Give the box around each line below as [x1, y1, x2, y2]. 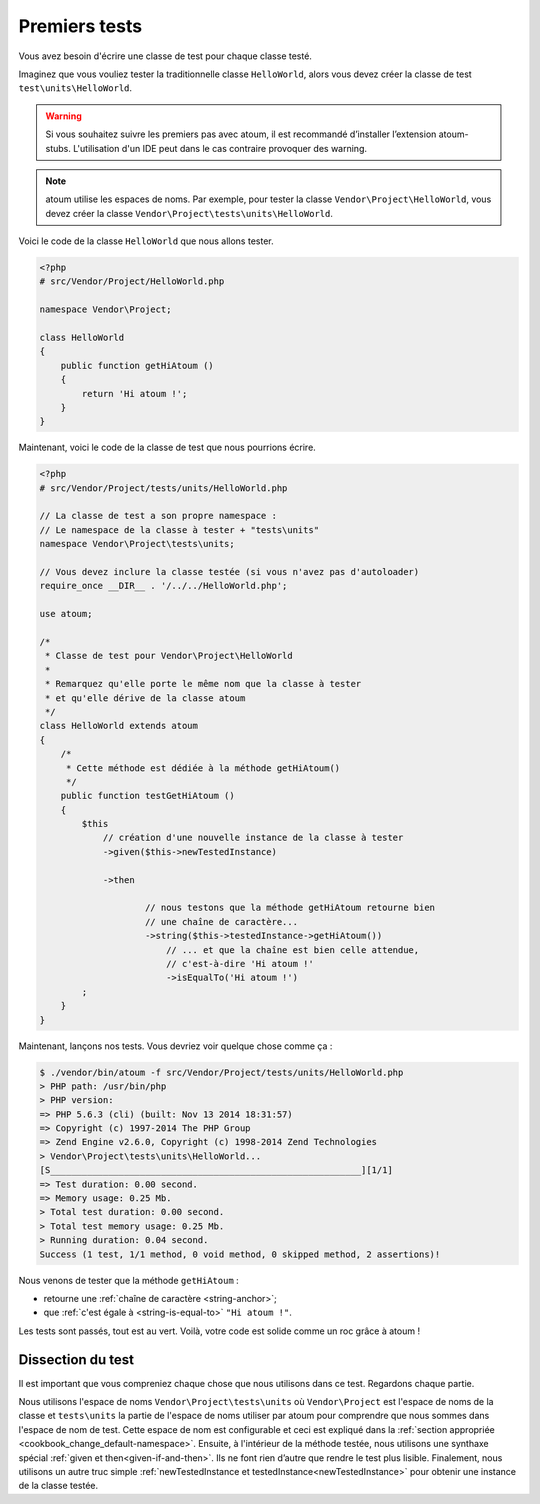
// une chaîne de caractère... [145, 916, 299, 927]
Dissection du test [18, 1351, 135, 1368]
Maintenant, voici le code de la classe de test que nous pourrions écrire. [18, 441, 317, 454]
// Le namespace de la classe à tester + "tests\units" [39, 524, 320, 535]
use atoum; [39, 608, 93, 620]
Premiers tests [18, 15, 143, 37]
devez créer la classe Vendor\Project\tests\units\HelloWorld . [45, 207, 334, 219]
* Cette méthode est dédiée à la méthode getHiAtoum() [65, 762, 341, 774]
